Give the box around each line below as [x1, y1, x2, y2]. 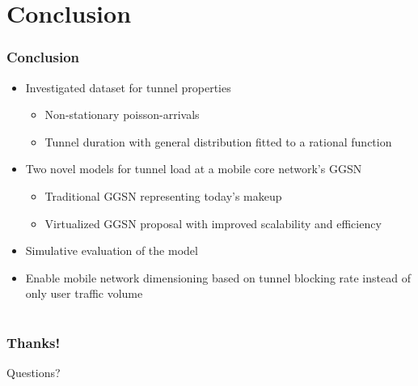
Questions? [6, 364, 61, 381]
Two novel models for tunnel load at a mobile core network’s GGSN [25, 160, 362, 177]
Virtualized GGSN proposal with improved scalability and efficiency [44, 214, 382, 231]
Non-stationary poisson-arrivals [44, 106, 200, 123]
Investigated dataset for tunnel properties [25, 78, 231, 95]
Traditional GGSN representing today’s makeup [44, 187, 282, 204]
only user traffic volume [25, 285, 143, 302]
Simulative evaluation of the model [25, 242, 198, 259]
